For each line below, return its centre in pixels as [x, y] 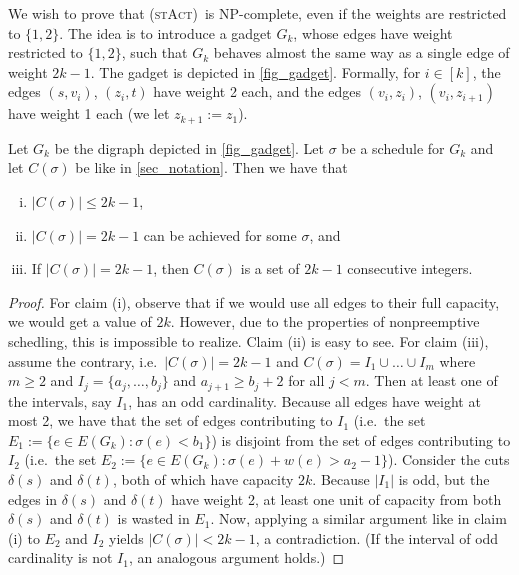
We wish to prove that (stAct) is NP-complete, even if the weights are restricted [257, 13]
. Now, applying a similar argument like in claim [358, 518]
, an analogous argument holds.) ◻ [236, 557]
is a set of [270, 268]
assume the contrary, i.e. [83, 360]
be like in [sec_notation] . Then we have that [211, 167]
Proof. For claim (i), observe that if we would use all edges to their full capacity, [254, 301]
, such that [154, 52]
